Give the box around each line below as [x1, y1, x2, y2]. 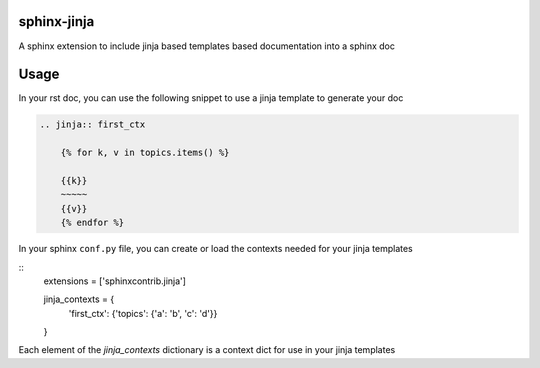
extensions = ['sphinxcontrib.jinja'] [43, 275, 187, 287]
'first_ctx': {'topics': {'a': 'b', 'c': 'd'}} [68, 307, 218, 319]
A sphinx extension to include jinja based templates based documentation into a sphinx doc [18, 40, 395, 52]
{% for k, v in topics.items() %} [60, 147, 230, 159]
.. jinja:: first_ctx [39, 119, 146, 130]
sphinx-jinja [18, 13, 95, 30]
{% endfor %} [60, 217, 125, 229]
